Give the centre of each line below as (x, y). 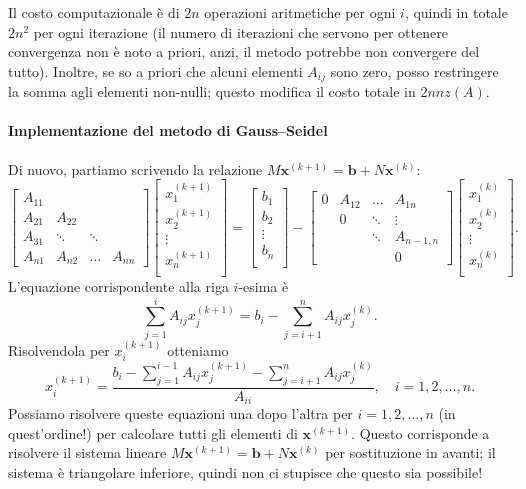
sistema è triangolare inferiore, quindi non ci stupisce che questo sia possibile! (245, 471)
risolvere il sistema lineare (87, 452)
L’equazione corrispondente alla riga (118, 286)
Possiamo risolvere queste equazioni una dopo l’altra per (180, 413)
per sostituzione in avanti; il (410, 452)
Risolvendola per (59, 349)
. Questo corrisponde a (420, 432)
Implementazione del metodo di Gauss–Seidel (168, 130)
